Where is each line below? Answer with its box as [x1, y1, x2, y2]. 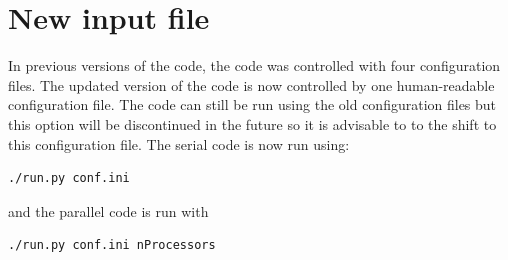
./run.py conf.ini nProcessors [8, 238, 216, 253]
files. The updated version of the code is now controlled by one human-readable [8, 74, 495, 95]
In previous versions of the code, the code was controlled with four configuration [8, 55, 501, 76]
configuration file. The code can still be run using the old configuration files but [8, 94, 497, 115]
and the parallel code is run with [8, 200, 209, 221]
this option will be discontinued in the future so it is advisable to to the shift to [8, 113, 497, 134]
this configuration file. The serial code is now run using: [8, 133, 350, 154]
